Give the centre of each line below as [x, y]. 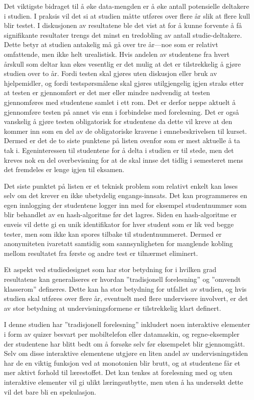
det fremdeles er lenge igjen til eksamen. [64, 169]
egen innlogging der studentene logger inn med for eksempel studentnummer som [125, 205]
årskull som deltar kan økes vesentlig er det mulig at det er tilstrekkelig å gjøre [122, 63]
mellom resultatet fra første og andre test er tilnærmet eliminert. [101, 253]
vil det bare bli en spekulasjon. [50, 391]
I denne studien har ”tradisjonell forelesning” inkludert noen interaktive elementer [127, 324]
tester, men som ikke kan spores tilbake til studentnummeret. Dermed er [113, 234]
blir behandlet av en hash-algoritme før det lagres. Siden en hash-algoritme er [120, 214]
